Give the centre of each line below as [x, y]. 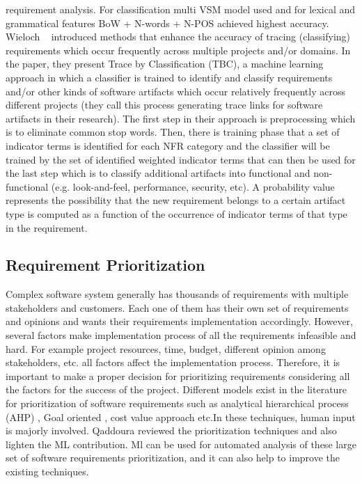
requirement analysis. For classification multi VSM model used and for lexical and [181, 9]
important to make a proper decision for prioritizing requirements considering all [178, 375]
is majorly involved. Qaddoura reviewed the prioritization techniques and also [171, 430]
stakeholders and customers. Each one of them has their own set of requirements [177, 307]
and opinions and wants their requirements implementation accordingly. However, [179, 321]
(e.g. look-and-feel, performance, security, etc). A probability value [193, 186]
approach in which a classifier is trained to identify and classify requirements [169, 77]
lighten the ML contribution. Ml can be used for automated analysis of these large [181, 444]
